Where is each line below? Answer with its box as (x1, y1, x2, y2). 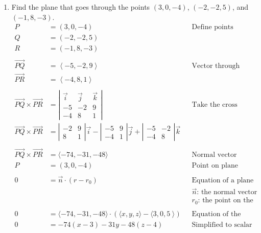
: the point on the (198, 197, 253, 204)
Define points (192, 24, 233, 31)
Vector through (192, 62, 240, 69)
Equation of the (192, 210, 241, 218)
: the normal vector (197, 189, 257, 196)
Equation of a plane (192, 176, 254, 184)
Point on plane (192, 161, 238, 169)
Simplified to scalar (192, 221, 252, 228)
